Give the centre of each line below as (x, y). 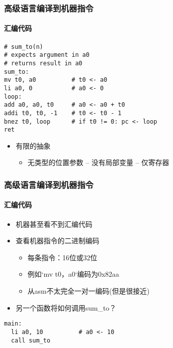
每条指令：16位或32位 (62, 257)
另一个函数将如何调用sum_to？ (66, 307)
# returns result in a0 (43, 63)
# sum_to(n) (24, 47)
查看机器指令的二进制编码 (57, 241)
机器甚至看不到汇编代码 (54, 224)
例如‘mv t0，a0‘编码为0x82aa (73, 274)
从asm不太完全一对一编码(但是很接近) (88, 291)
